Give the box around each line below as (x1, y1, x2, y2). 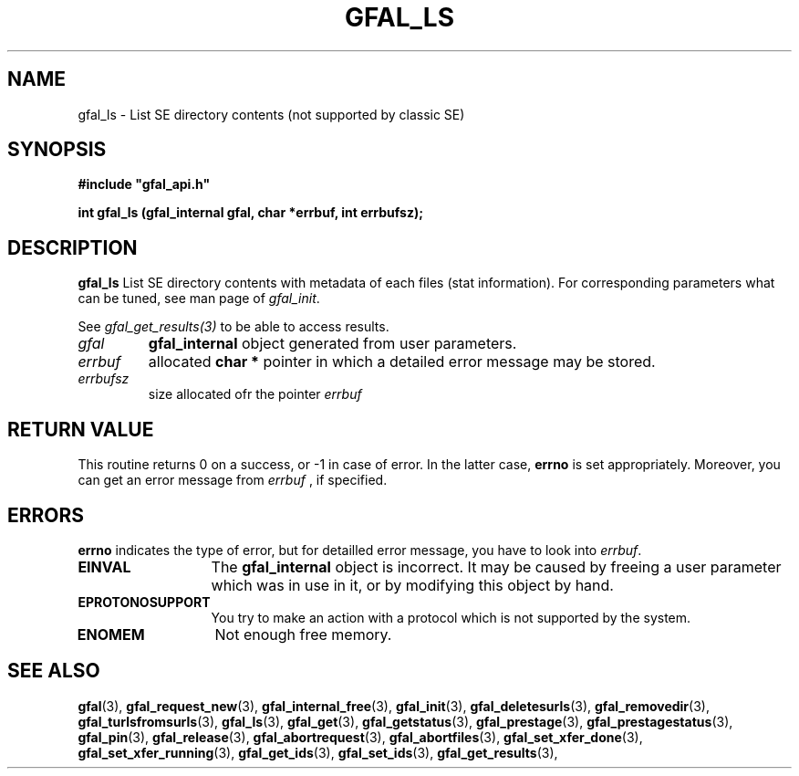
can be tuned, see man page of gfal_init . (78, 290, 320, 307)
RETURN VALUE (7, 417, 154, 441)
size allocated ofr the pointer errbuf (148, 386, 362, 403)
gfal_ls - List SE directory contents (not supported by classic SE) (78, 106, 465, 122)
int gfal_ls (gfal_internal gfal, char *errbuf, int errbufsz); (78, 204, 424, 221)
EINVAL (78, 557, 131, 576)
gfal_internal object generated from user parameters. (148, 334, 517, 353)
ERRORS (7, 503, 85, 527)
